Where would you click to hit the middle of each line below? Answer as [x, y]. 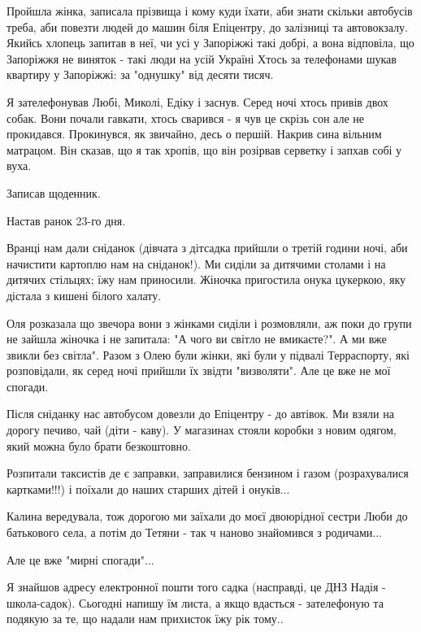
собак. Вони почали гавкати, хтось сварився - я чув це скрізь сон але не [185, 118]
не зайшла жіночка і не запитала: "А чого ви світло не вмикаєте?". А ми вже [197, 339]
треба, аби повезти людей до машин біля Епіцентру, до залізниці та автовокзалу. [207, 26]
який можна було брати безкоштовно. [99, 445]
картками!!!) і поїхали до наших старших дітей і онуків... [148, 488]
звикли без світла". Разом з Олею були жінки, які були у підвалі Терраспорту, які [208, 354]
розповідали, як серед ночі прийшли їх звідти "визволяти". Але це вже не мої [199, 370]
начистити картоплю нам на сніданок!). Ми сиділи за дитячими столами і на [196, 263]
